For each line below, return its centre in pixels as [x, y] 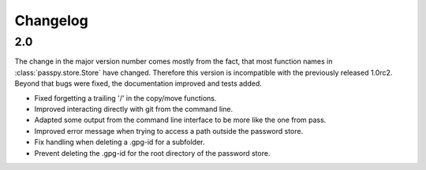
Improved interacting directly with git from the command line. [133, 109]
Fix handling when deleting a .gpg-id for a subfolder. [120, 142]
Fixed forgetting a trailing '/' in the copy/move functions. [125, 98]
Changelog [51, 20]
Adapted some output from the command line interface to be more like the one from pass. [180, 120]
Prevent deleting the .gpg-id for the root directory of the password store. [152, 153]
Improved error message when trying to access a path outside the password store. [169, 131]
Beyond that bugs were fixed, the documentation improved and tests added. [138, 83]
